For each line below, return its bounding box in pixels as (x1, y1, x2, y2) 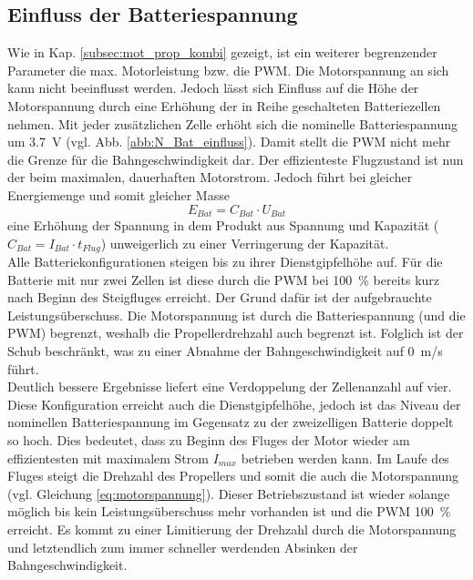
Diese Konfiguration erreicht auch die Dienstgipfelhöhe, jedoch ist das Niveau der (7, 394, 461, 413)
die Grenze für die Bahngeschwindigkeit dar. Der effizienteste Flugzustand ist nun (7, 149, 464, 168)
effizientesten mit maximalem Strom (7, 448, 209, 467)
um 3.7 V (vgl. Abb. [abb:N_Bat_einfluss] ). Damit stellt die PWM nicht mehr (7, 132, 451, 151)
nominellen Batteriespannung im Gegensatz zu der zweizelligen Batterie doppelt (7, 412, 454, 432)
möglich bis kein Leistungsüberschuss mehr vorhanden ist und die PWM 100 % (7, 502, 451, 521)
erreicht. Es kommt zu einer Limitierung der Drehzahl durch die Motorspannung (7, 519, 457, 538)
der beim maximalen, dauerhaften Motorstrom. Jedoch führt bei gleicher (7, 168, 413, 187)
